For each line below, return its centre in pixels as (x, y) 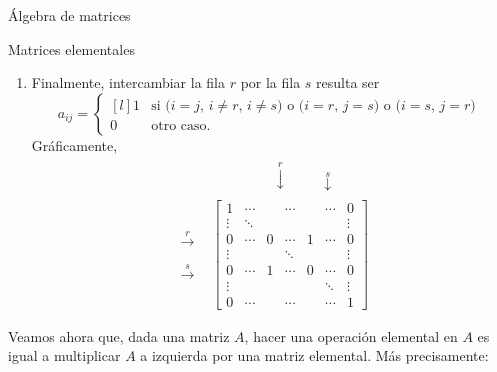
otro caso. (181, 125)
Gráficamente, (74, 144)
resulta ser (348, 82)
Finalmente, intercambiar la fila (128, 82)
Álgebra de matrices (69, 15)
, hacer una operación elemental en (351, 335)
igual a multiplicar (64, 355)
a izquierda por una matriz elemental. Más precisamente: (314, 355)
